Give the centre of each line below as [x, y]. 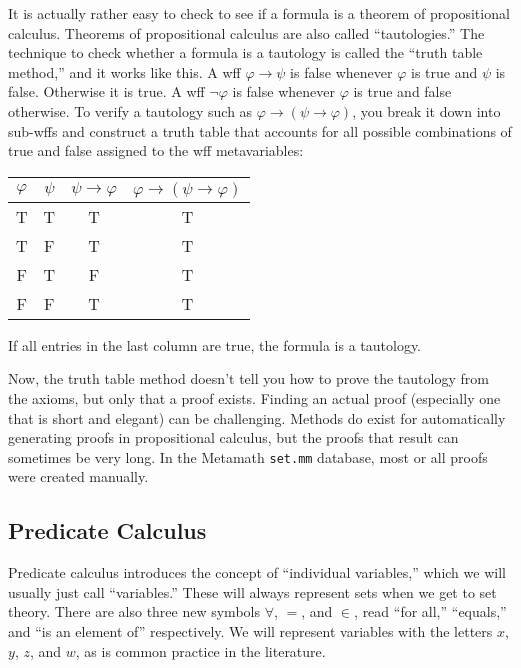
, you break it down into [426, 110]
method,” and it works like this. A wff [124, 71]
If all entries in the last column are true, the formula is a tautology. [214, 344]
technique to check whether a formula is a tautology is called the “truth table [245, 52]
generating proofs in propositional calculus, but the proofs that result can [233, 437]
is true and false [402, 91]
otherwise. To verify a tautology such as [130, 110]
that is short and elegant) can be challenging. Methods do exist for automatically [257, 417]
